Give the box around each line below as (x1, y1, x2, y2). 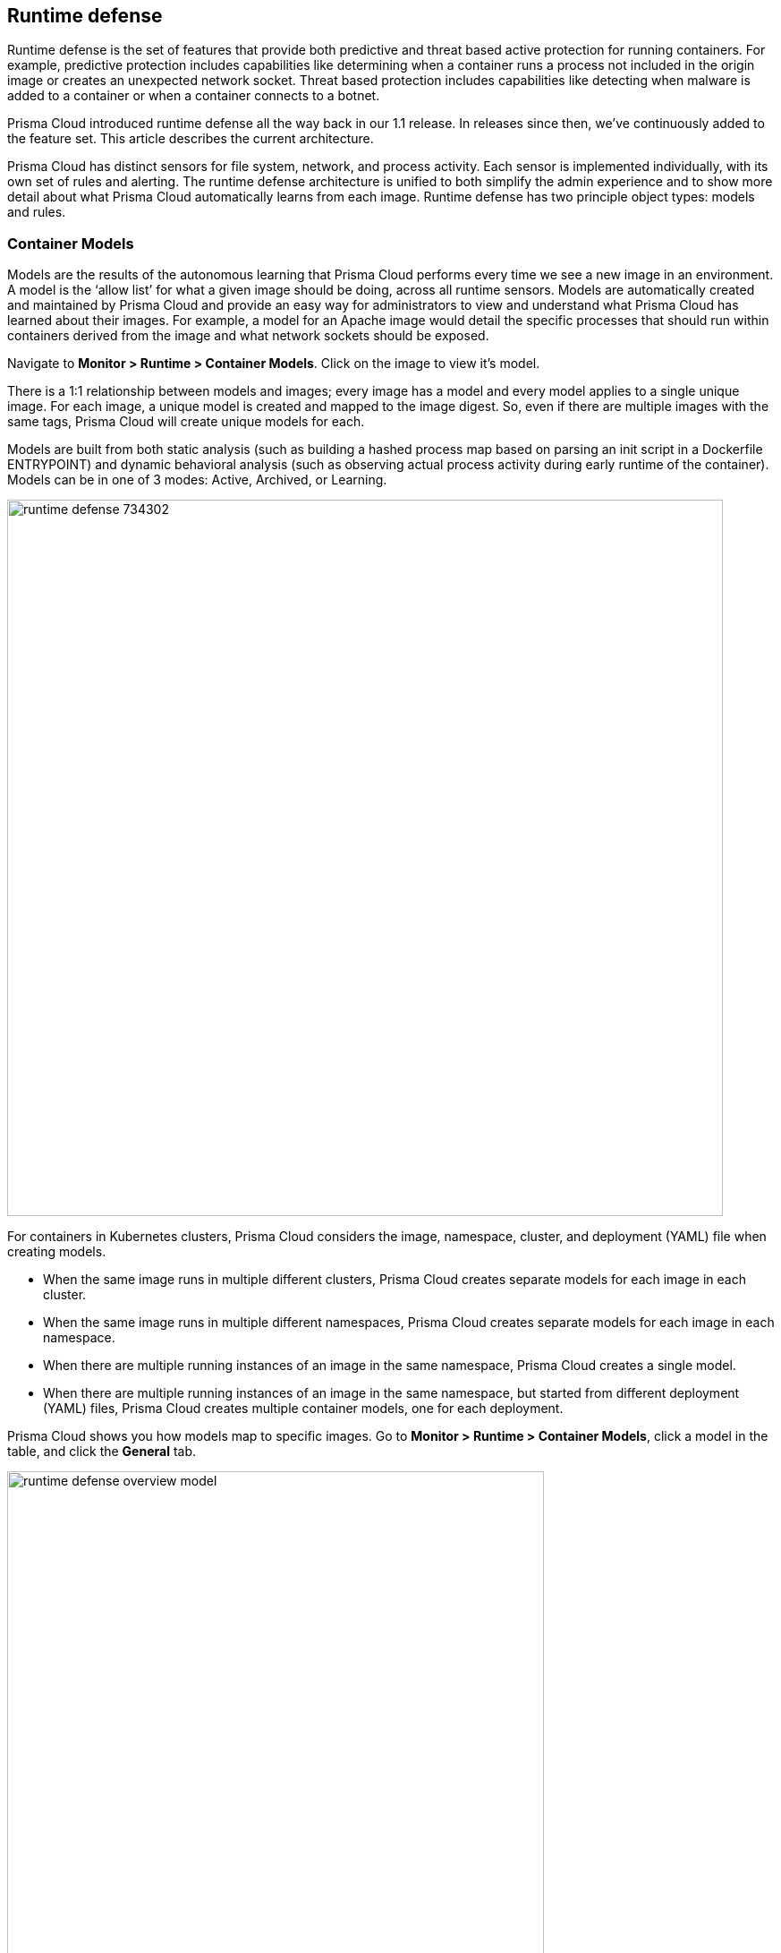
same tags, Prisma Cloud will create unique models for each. (7, 414, 365, 430)
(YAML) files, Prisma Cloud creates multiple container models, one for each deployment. (43, 1401, 564, 1417)
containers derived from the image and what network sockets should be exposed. (7, 328, 489, 344)
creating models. (7, 1244, 106, 1260)
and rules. (7, 204, 66, 220)
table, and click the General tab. (7, 1443, 197, 1460)
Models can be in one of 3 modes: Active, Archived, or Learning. (7, 472, 387, 488)
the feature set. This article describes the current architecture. (7, 131, 374, 147)
